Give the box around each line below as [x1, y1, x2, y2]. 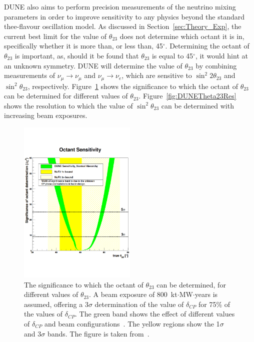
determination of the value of [94, 298, 184, 309]
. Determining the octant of [165, 40, 249, 51]
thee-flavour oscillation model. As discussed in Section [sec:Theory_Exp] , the [4, 21, 241, 31]
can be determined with [161, 100, 234, 110]
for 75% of [198, 298, 230, 309]
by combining [195, 60, 237, 70]
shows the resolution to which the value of [4, 100, 133, 110]
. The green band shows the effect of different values [75, 308, 235, 319]
